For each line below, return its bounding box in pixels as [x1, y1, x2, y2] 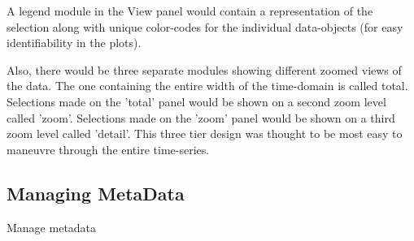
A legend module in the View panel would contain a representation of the [7, 2, 373, 19]
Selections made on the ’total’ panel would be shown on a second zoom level [7, 93, 386, 110]
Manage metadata [7, 218, 97, 235]
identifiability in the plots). [7, 34, 142, 51]
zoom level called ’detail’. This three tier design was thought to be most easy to [7, 125, 403, 142]
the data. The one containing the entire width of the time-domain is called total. [7, 77, 408, 94]
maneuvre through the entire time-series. [7, 140, 210, 157]
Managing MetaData [7, 180, 185, 205]
